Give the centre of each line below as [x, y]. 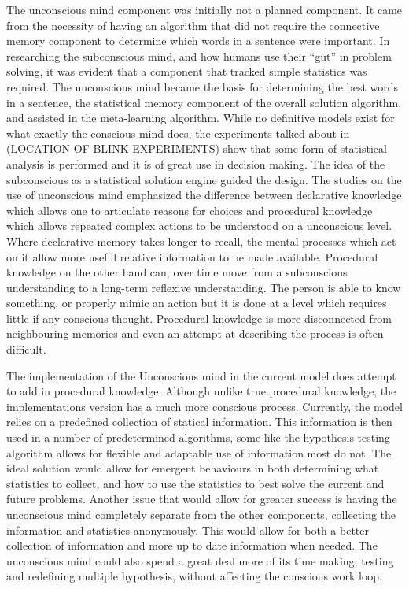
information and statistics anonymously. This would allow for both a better [188, 530]
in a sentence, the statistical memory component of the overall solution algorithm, [204, 102]
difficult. [26, 349]
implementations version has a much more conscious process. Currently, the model [204, 406]
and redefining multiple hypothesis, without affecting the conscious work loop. [194, 576]
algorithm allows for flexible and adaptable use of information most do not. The [199, 452]
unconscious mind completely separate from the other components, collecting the [201, 514]
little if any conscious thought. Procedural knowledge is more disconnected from [199, 318]
